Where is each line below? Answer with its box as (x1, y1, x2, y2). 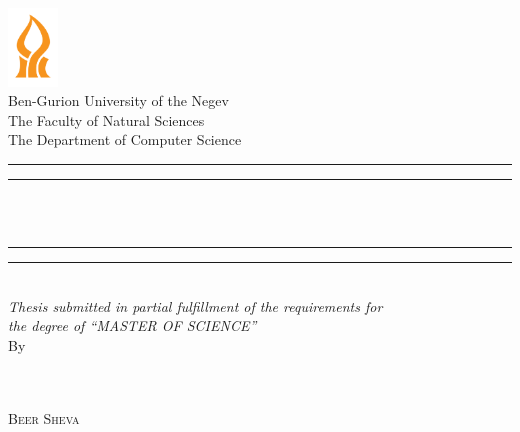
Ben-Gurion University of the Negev (8, 90, 229, 111)
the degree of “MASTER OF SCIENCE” (8, 315, 257, 336)
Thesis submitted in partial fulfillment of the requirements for (8, 295, 383, 316)
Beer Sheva (8, 407, 80, 428)
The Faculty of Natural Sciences (8, 109, 205, 130)
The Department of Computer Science (8, 129, 242, 150)
